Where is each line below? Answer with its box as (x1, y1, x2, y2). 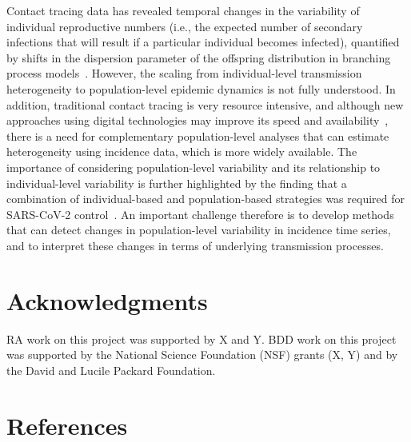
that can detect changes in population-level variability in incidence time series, (6, 221, 391, 238)
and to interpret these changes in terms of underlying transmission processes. (6, 237, 384, 253)
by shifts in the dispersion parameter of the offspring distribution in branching (6, 49, 391, 66)
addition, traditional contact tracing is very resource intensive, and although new (6, 96, 404, 113)
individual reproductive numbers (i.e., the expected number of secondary (6, 18, 363, 34)
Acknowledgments (6, 284, 208, 317)
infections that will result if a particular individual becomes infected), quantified (6, 34, 400, 50)
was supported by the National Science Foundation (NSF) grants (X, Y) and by (6, 346, 398, 363)
